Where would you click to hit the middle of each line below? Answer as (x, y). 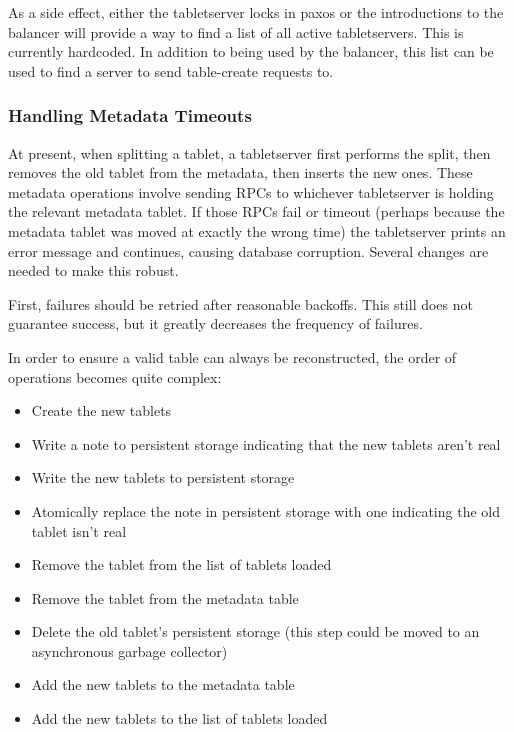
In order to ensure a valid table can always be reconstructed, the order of (232, 356)
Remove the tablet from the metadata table (165, 597)
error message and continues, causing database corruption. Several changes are (248, 250)
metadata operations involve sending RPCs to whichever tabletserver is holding (251, 191)
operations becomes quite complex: (115, 376)
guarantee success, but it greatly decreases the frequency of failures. (215, 323)
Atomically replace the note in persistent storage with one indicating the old (265, 510)
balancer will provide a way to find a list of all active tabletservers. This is (236, 31)
